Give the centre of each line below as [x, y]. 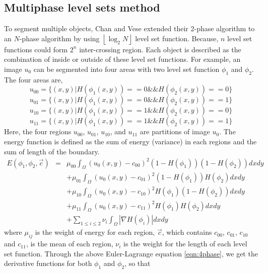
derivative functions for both [48, 263]
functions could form [36, 49]
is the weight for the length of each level [185, 244]
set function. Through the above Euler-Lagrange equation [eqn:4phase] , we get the [131, 253]
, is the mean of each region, [70, 244]
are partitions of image [175, 131]
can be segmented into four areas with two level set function [126, 69]
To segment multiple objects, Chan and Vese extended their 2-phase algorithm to [129, 28]
